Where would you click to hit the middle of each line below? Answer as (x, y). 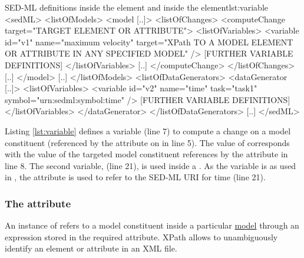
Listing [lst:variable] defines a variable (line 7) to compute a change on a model (148, 130)
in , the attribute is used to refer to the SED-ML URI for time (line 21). (135, 177)
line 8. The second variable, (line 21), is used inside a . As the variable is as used (151, 165)
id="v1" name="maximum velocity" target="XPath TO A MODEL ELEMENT (149, 42)
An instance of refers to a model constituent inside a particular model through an (152, 225)
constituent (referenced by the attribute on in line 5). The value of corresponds (147, 142)
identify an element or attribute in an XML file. (91, 248)
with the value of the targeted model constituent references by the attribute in (146, 154)
